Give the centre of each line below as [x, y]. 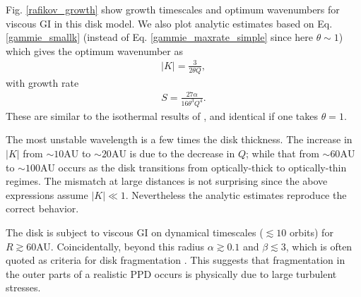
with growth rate [42, 82]
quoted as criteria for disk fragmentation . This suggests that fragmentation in [176, 260]
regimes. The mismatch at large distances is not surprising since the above [167, 181]
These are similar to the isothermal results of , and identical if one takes [162, 115]
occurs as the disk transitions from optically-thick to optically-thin [202, 167]
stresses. [23, 287]
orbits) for [311, 232]
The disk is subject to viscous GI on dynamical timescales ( [135, 232]
